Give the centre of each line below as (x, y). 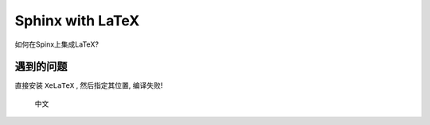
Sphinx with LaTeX (77, 21)
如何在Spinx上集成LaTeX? (57, 44)
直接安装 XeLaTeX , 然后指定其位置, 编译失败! (89, 85)
